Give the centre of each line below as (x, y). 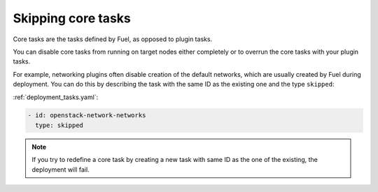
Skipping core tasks (72, 18)
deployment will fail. (61, 169)
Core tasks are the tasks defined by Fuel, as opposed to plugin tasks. (113, 39)
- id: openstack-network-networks (87, 116)
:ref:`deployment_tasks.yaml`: (56, 97)
